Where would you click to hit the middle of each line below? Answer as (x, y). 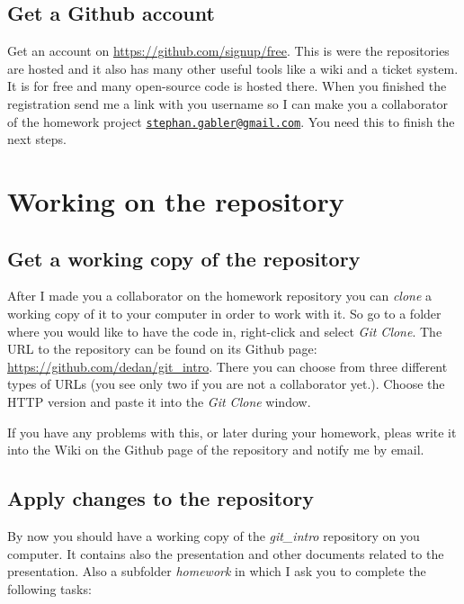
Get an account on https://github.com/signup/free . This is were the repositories (228, 51)
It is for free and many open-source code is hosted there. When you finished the (227, 86)
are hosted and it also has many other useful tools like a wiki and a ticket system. (233, 68)
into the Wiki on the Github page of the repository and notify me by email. (216, 450)
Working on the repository (176, 201)
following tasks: (49, 588)
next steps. (37, 139)
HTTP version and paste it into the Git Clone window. (159, 401)
